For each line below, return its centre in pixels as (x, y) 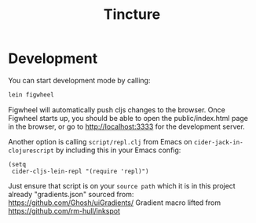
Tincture (132, 15)
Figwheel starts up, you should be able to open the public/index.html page (128, 118)
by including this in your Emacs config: (119, 150)
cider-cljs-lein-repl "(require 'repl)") (80, 171)
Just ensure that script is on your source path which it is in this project (122, 185)
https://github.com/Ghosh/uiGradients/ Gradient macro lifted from (115, 203)
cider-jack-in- (218, 142)
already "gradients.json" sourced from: (71, 194)
